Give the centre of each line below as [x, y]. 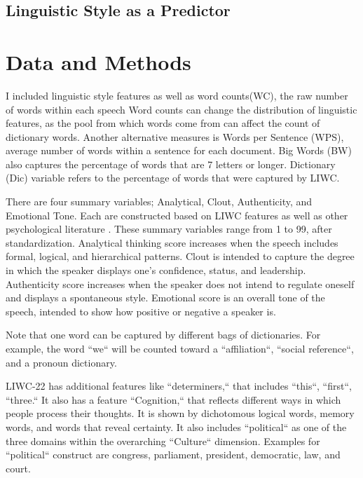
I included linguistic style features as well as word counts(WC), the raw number [177, 95]
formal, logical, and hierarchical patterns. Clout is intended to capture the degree [180, 256]
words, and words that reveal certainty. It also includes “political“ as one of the [176, 426]
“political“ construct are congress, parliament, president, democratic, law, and [173, 455]
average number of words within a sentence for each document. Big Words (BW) [179, 150]
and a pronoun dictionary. [61, 362]
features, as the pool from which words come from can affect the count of [163, 123]
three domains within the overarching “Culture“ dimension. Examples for [163, 441]
